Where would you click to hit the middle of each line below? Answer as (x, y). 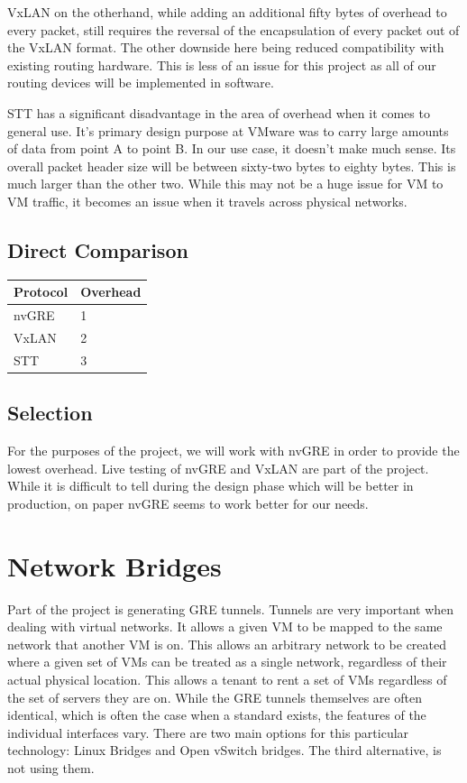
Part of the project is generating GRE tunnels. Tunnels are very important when (231, 608)
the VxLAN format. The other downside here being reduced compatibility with (226, 47)
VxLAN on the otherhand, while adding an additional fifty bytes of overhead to (227, 12)
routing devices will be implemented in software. (141, 83)
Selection (50, 413)
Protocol (41, 292)
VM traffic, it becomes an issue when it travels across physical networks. (207, 201)
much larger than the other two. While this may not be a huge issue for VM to (225, 184)
